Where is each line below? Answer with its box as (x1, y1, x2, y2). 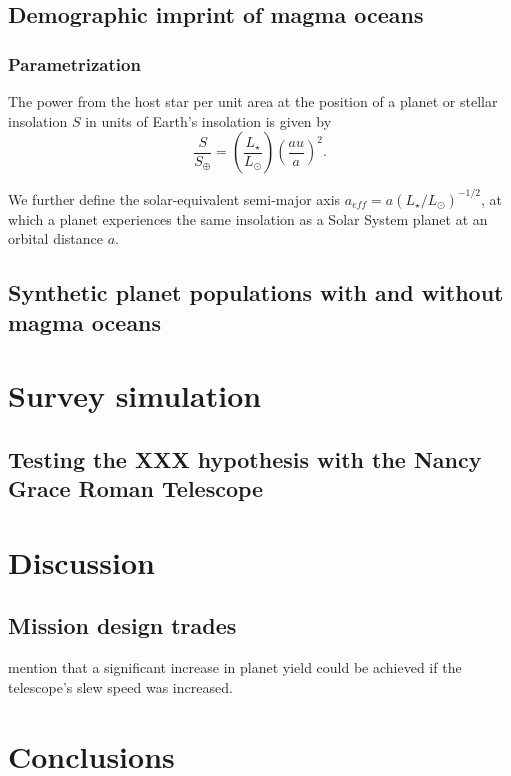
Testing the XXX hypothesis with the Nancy (8, 443, 482, 474)
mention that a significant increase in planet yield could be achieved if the (8, 657, 462, 678)
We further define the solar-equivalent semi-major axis (8, 188, 341, 209)
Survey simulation (8, 375, 262, 416)
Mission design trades (8, 610, 237, 641)
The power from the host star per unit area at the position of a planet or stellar (8, 91, 498, 111)
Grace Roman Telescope (8, 473, 264, 504)
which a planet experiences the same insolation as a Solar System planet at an (8, 208, 488, 229)
